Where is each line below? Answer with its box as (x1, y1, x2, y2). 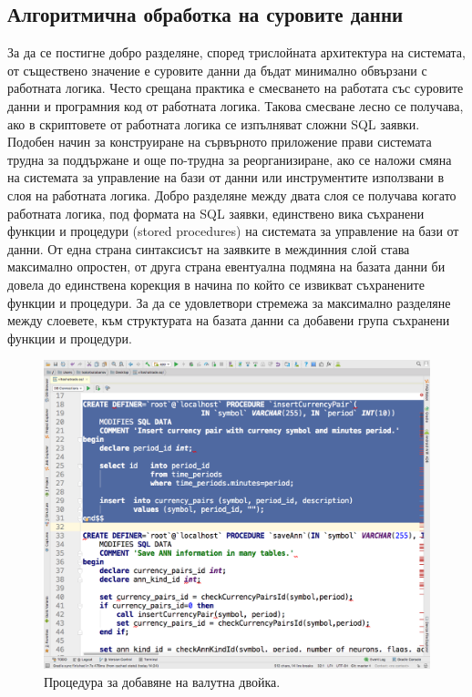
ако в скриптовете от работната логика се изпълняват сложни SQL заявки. (7, 114, 420, 133)
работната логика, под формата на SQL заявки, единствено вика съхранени (7, 203, 425, 222)
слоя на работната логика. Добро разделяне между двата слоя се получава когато (7, 185, 457, 204)
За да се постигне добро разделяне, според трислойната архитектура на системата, (7, 43, 466, 62)
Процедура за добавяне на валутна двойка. (44, 672, 281, 691)
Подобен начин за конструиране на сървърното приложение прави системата (7, 132, 432, 151)
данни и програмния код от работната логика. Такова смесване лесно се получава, (7, 96, 464, 115)
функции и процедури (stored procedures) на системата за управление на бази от (7, 221, 459, 241)
